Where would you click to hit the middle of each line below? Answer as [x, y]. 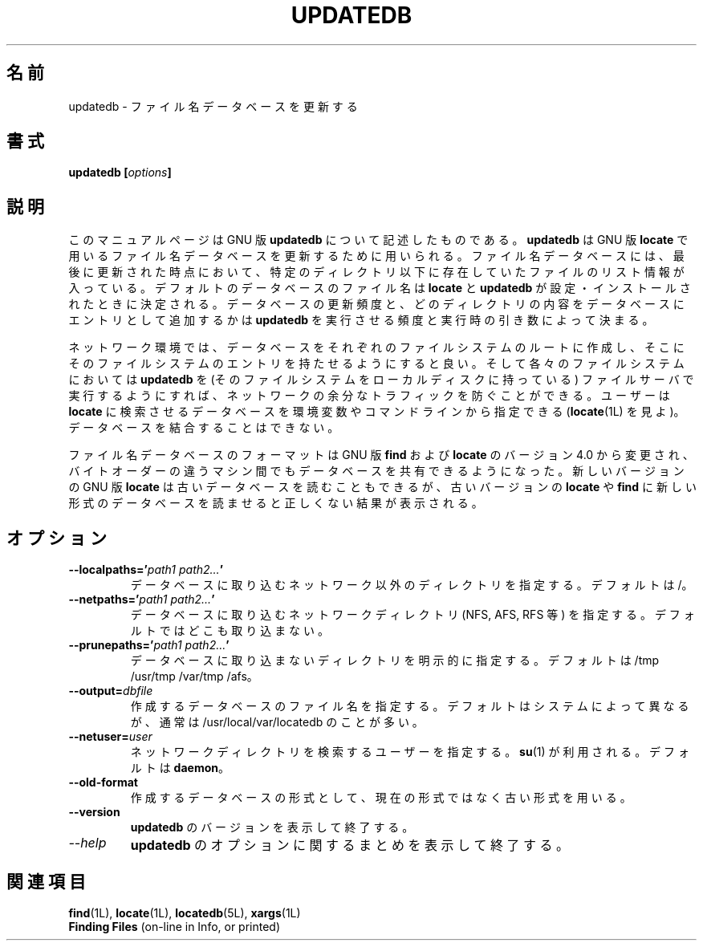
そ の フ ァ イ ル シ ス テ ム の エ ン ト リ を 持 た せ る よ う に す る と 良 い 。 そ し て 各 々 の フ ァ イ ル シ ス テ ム [376, 364]
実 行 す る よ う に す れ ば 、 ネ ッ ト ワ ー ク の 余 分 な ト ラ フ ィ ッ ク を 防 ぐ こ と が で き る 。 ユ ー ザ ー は [369, 396]
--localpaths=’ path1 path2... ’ [146, 570]
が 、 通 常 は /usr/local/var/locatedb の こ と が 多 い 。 [277, 722]
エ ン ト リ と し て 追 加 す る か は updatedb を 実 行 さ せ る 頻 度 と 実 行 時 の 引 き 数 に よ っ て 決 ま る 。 [361, 320]
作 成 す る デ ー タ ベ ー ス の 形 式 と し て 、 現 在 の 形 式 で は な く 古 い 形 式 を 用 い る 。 [381, 798]
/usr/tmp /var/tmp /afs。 [194, 677]
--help [87, 843]
